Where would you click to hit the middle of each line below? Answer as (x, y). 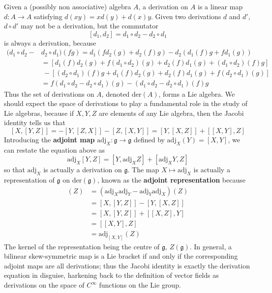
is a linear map (220, 6)
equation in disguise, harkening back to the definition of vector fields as (111, 275)
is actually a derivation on (83, 170)
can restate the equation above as (55, 149)
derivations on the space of (44, 285)
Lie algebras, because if (39, 113)
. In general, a (211, 246)
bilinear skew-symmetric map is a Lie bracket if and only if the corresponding (121, 256)
